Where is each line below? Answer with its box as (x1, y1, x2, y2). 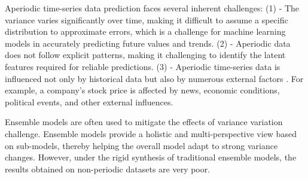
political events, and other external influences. (5, 95, 173, 108)
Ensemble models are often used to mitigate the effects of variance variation (5, 116, 283, 128)
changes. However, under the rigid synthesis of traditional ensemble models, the (5, 151, 297, 163)
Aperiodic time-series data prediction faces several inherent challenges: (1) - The (5, 2, 300, 14)
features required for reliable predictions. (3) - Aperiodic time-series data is (5, 60, 280, 72)
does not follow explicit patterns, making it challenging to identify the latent (5, 48, 286, 61)
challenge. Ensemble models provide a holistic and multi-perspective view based (5, 127, 297, 139)
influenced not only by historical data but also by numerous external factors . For (5, 72, 304, 84)
